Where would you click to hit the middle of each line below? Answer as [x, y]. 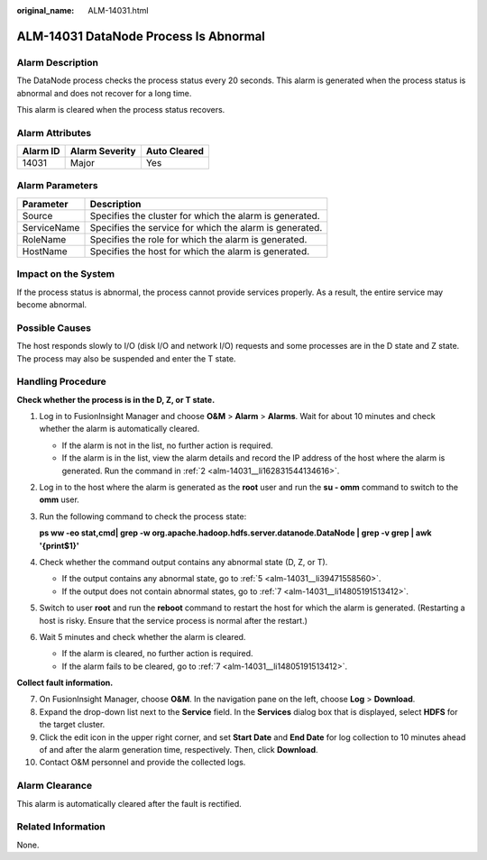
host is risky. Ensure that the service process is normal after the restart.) [174, 620]
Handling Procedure [62, 381]
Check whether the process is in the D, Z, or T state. [116, 399]
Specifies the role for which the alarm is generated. [198, 239]
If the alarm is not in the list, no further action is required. [168, 445]
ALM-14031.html [118, 10]
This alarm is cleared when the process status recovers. [121, 109]
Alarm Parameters [57, 186]
